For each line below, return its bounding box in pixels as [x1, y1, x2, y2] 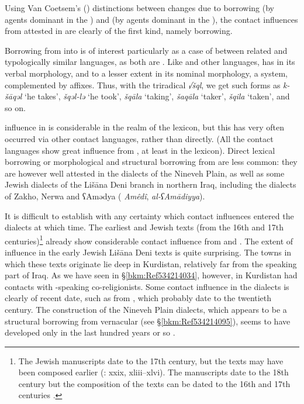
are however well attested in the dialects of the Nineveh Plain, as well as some [5, 167, 285, 179]
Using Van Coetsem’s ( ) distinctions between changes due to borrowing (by [5, 2, 274, 13]
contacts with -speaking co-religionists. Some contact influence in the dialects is [5, 280, 289, 292]
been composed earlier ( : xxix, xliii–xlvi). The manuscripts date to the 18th [18, 366, 289, 378]
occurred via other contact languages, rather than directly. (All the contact [5, 132, 274, 144]
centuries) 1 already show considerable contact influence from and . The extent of [5, 233, 293, 247]
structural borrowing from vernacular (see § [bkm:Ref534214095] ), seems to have [5, 315, 291, 327]
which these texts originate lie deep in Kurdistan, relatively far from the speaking [5, 257, 297, 270]
